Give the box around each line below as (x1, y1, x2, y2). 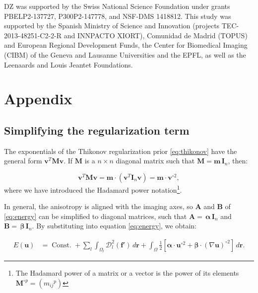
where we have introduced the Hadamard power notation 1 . (4, 183, 182, 195)
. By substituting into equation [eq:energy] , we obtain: (32, 220, 196, 231)
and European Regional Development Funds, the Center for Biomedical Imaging (4, 40, 248, 50)
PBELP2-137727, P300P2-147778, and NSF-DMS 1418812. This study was (4, 10, 231, 21)
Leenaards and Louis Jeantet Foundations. (4, 59, 133, 70)
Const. (52, 241, 71, 249)
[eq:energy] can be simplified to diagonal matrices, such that (4, 211, 187, 221)
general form (4, 155, 42, 166)
